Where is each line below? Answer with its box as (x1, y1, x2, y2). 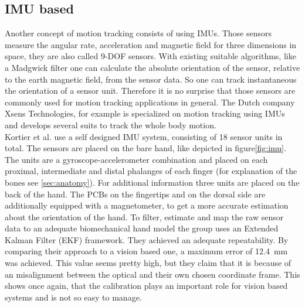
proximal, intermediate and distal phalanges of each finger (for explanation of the (5, 165, 297, 177)
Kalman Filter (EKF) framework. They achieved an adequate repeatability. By (5, 233, 289, 245)
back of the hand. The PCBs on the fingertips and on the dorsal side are (5, 187, 266, 200)
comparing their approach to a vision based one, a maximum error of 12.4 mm (5, 245, 288, 257)
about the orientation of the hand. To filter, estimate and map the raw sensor (5, 210, 284, 223)
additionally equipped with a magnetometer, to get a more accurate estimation (5, 199, 289, 212)
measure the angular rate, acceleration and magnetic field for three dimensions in (5, 38, 297, 50)
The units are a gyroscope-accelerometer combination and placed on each (5, 153, 268, 165)
